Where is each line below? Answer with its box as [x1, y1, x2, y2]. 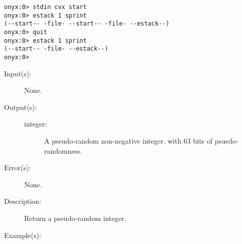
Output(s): [4, 101, 37, 112]
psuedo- [214, 135, 238, 146]
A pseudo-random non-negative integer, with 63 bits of [44, 135, 213, 146]
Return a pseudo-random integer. [24, 212, 127, 223]
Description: [4, 196, 41, 206]
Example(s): [4, 229, 41, 240]
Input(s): [4, 68, 32, 78]
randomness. [44, 145, 82, 156]
